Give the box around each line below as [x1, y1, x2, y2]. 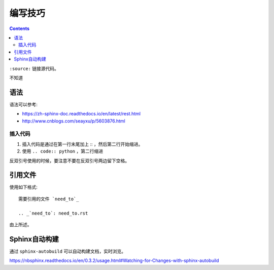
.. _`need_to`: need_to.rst [18, 210, 88, 216]
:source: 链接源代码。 [9, 65, 59, 71]
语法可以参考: [9, 101, 38, 107]
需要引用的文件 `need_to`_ [18, 196, 79, 202]
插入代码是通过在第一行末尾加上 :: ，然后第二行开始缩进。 [22, 141, 143, 147]
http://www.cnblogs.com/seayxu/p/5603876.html [22, 117, 125, 124]
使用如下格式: [9, 184, 38, 190]
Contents [9, 25, 30, 32]
